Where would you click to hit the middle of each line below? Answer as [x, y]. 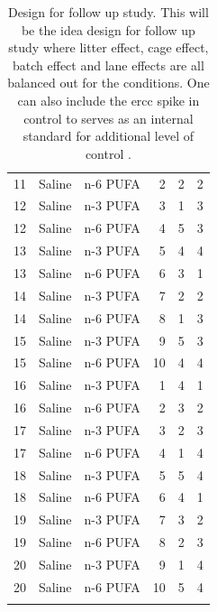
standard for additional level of [108, 136]
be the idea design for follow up [108, 29]
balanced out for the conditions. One [108, 83]
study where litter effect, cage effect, [108, 47]
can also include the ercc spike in [108, 100]
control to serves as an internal [108, 118]
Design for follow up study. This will [108, 12]
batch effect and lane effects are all [108, 65]
